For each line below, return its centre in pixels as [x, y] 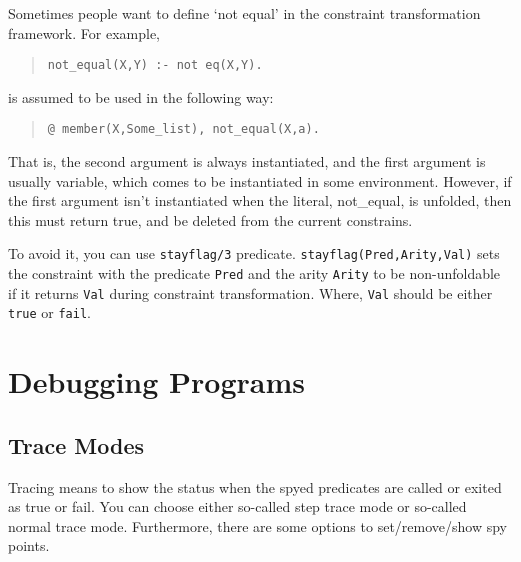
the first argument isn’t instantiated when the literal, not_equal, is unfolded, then [260, 200]
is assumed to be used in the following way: [141, 96]
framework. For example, [84, 32]
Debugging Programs [157, 381]
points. [29, 545]
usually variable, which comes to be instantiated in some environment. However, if [260, 180]
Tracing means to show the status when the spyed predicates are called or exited [255, 486]
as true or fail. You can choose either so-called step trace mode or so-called [237, 506]
